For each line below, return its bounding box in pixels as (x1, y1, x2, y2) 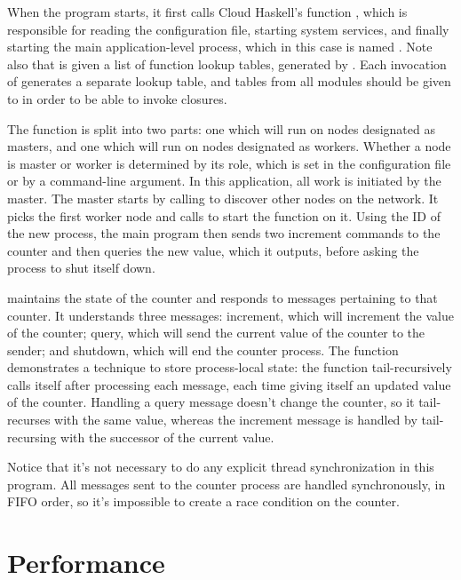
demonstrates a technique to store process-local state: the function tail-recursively (7, 358, 452, 377)
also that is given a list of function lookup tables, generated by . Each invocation (7, 54, 447, 73)
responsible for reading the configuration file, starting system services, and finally (7, 20, 449, 38)
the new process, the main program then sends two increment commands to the (7, 224, 441, 242)
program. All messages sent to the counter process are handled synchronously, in (7, 474, 446, 493)
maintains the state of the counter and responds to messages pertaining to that (7, 288, 438, 306)
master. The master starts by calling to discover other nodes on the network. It (7, 188, 439, 207)
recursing (7, 427, 57, 446)
